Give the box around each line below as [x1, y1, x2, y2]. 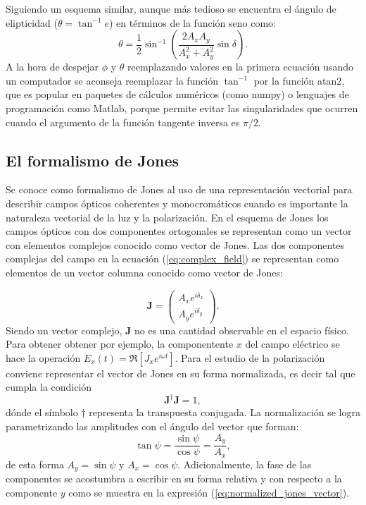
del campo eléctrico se [245, 336, 340, 351]
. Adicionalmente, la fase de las [177, 456, 312, 471]
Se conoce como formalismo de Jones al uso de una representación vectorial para [6, 182, 353, 197]
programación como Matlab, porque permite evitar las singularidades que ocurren [6, 100, 358, 115]
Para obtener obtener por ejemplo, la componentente [6, 336, 234, 351]
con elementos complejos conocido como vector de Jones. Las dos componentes [6, 237, 345, 252]
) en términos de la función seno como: [108, 15, 276, 30]
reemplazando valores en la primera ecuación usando [127, 59, 354, 74]
